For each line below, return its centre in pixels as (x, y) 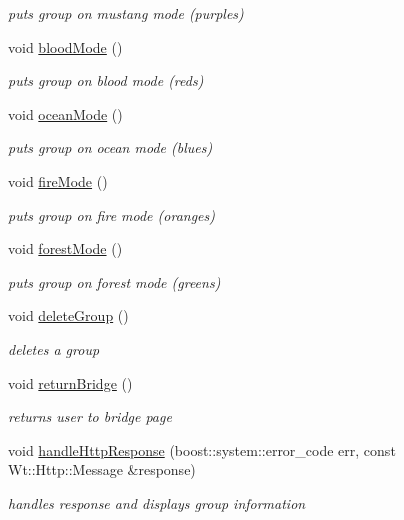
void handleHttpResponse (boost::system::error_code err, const (202, 449)
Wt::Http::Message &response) (102, 469)
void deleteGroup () (68, 315)
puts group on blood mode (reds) (106, 80)
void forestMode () (65, 248)
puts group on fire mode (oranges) (112, 214)
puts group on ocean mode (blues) (110, 147)
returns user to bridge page (90, 416)
